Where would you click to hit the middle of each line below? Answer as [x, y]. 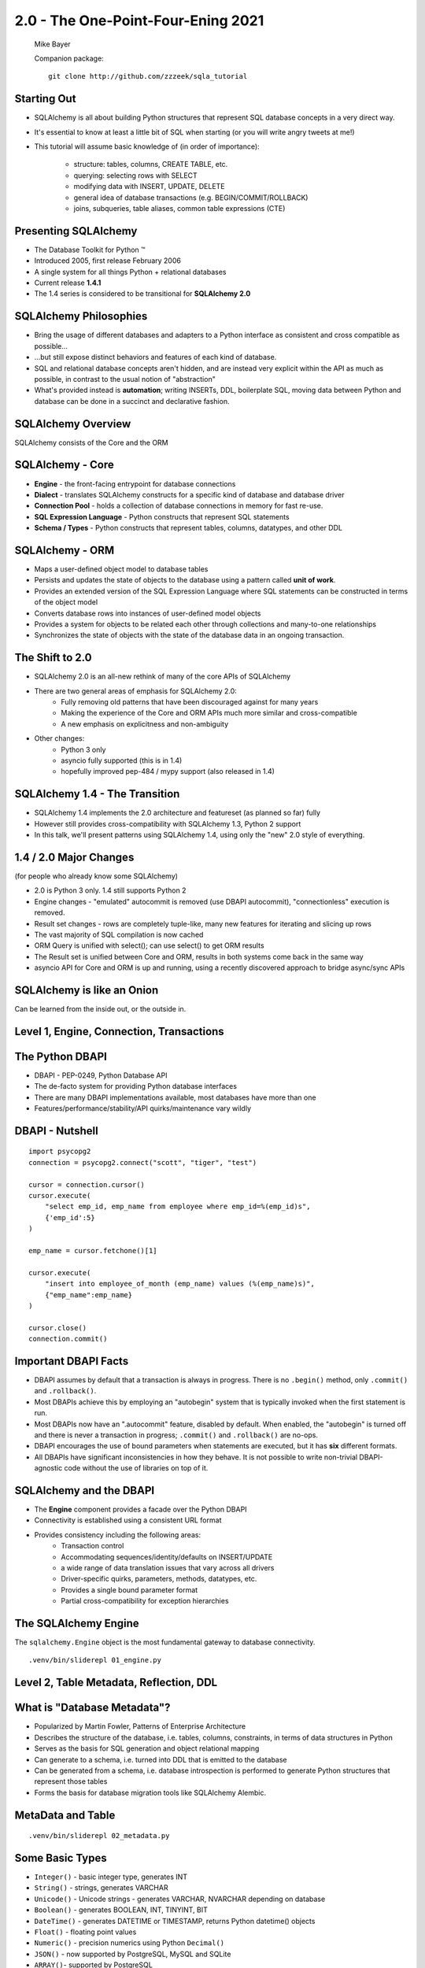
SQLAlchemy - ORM [65, 550]
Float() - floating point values [85, 1932]
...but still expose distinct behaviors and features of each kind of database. [155, 357]
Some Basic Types [61, 1858]
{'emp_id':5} [70, 1217]
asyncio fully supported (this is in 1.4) [122, 760]
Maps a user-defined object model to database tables [121, 569]
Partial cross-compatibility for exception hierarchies [145, 1601]
